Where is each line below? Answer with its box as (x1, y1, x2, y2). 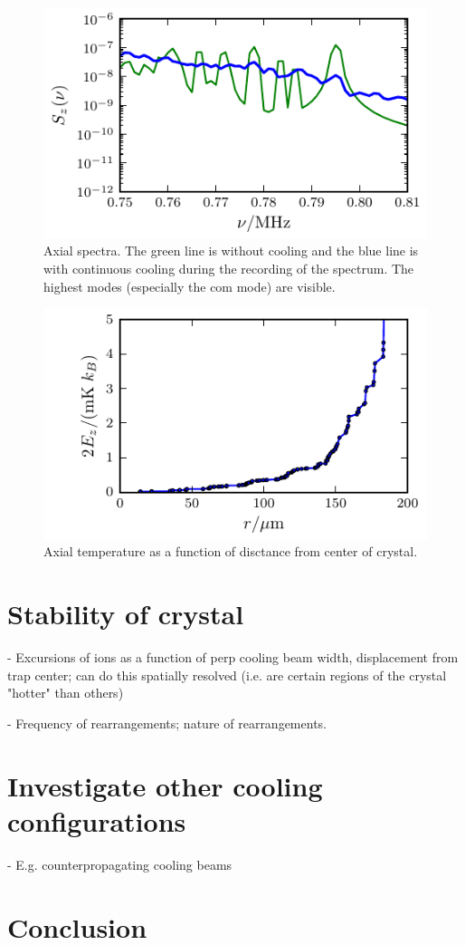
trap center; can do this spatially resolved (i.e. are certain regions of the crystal (7, 665, 447, 684)
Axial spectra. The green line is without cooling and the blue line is (43, 241, 419, 260)
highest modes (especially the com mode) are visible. (43, 276, 336, 295)
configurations (7, 802, 186, 839)
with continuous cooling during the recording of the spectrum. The (43, 258, 414, 277)
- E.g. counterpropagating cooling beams (7, 854, 232, 873)
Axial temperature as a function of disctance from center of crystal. (43, 542, 418, 561)
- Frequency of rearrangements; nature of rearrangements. (7, 713, 327, 732)
